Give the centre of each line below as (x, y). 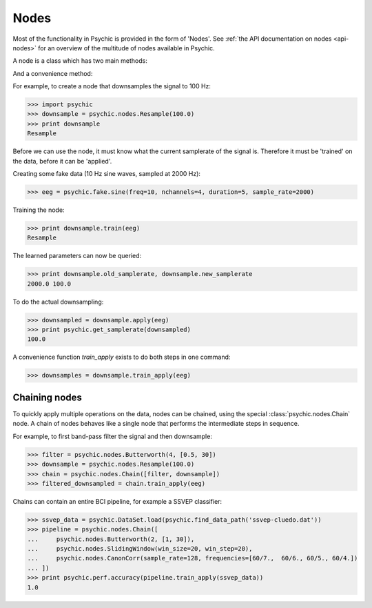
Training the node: (39, 210)
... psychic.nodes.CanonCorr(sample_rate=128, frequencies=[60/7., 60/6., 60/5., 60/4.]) (193, 558)
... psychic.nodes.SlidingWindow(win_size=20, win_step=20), (140, 549)
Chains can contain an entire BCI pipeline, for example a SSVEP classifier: (117, 501)
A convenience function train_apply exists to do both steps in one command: (122, 357)
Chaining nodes (48, 397)
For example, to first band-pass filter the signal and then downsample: (113, 436)
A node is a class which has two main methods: (80, 61)
